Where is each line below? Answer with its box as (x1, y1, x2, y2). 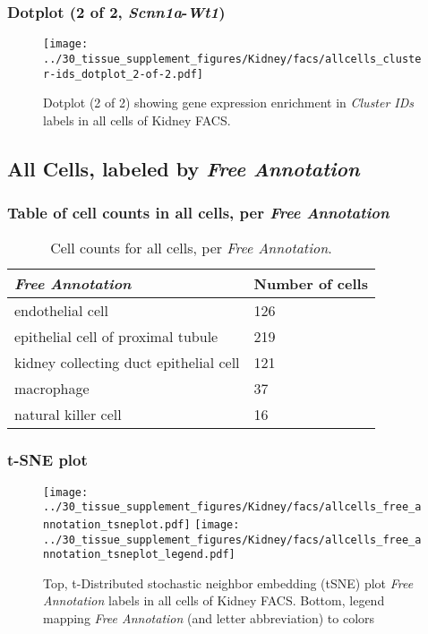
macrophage (14, 378, 90, 399)
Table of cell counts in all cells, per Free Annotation (7, 201, 389, 224)
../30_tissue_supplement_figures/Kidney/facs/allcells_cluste (43, 52, 422, 65)
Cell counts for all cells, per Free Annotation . (50, 237, 332, 259)
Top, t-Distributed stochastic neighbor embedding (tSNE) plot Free (43, 573, 414, 592)
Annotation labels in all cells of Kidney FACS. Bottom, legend (43, 591, 385, 610)
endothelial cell (14, 300, 108, 321)
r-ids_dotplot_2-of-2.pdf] (43, 67, 203, 81)
